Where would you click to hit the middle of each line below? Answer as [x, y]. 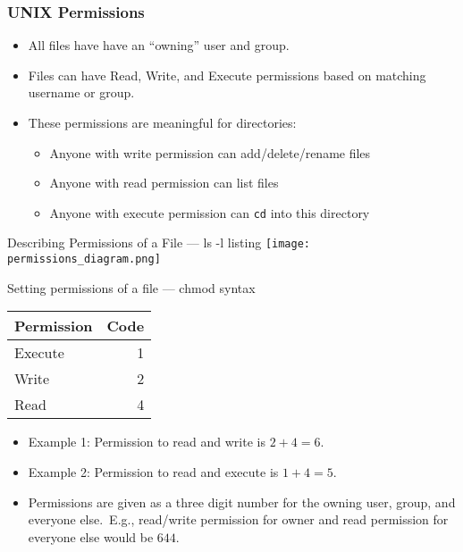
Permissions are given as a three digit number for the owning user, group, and [242, 502]
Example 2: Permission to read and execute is [153, 471]
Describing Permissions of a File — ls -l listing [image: [159, 243]
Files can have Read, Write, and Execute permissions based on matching [227, 75]
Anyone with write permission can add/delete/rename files [210, 152]
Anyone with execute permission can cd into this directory [210, 212]
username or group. [81, 92]
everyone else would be [91, 536]
